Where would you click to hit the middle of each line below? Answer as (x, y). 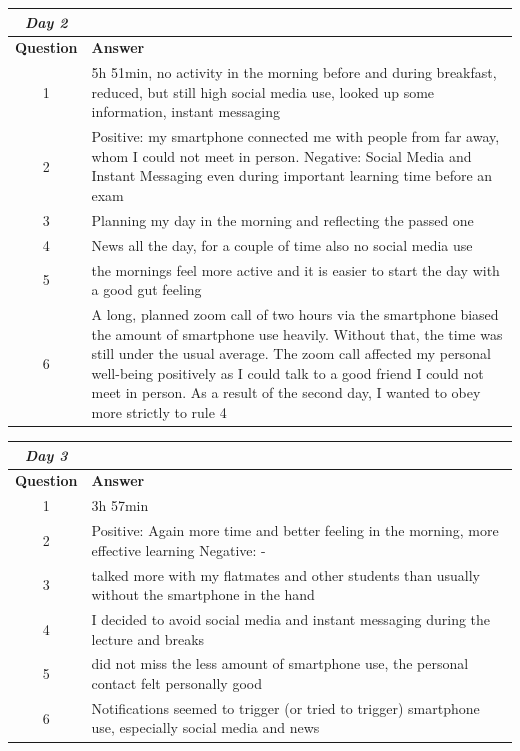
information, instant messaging (186, 111)
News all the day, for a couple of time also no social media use (282, 244)
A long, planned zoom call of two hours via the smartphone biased (295, 313)
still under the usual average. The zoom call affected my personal (291, 353)
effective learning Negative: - (178, 549)
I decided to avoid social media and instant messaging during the (291, 618)
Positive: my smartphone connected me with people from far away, (295, 136)
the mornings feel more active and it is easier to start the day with (295, 269)
